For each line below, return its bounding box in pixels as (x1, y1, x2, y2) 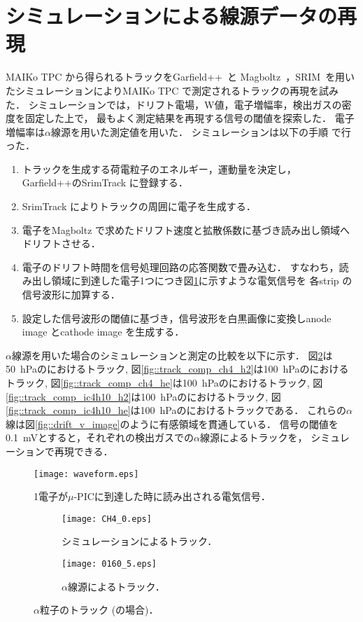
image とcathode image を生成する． (22, 324, 185, 339)
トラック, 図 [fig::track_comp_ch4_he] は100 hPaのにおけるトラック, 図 (6, 375, 323, 389)
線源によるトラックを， (199, 430, 308, 445)
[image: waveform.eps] (34, 469, 139, 479)
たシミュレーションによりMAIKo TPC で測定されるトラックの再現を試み (6, 83, 339, 97)
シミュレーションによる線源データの (6, 1, 338, 30)
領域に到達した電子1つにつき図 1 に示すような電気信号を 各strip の (51, 273, 353, 288)
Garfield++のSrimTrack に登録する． (22, 175, 188, 190)
